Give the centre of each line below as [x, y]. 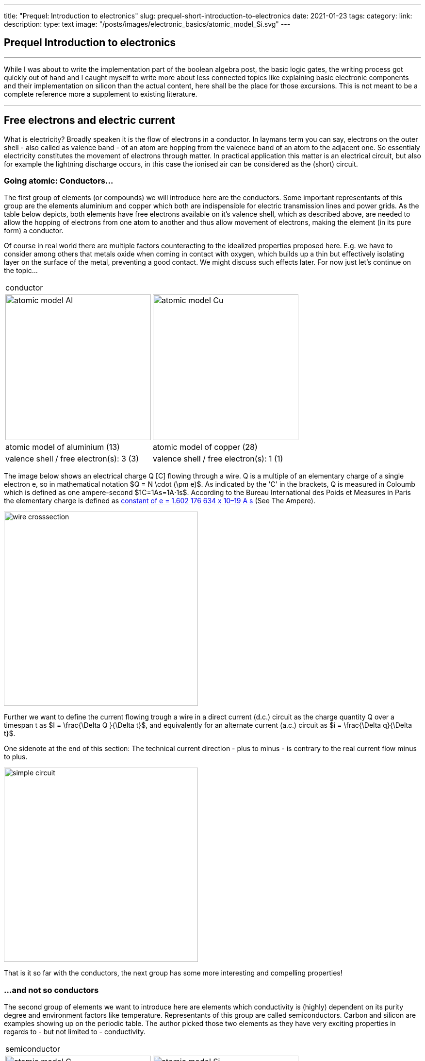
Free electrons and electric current [90, 120]
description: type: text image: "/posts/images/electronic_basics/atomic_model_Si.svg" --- [147, 24]
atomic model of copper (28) [205, 447]
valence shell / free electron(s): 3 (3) [72, 459]
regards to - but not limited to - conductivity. [75, 1032]
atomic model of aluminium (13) [63, 447]
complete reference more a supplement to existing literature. [101, 94]
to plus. [16, 757]
